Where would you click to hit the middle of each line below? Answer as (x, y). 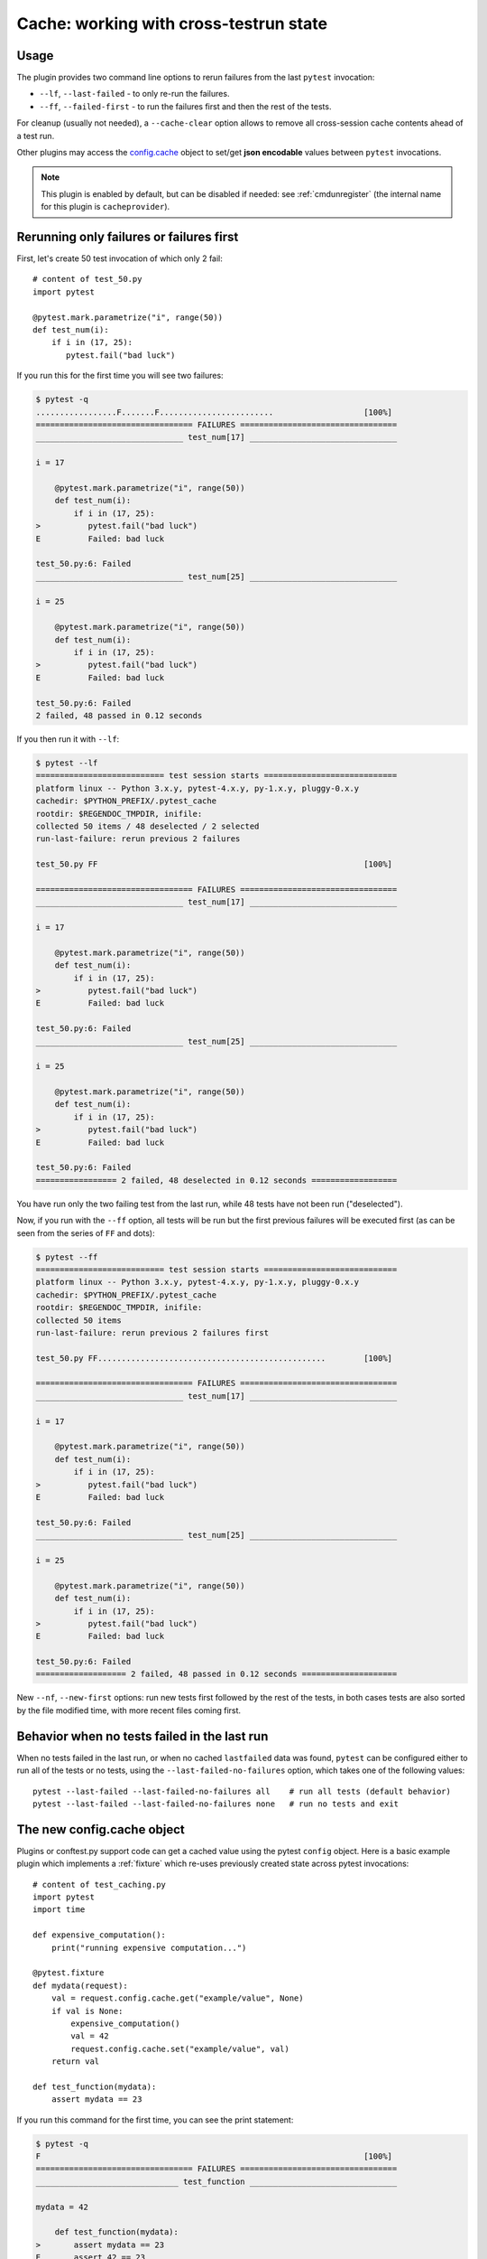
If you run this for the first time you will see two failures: (120, 376)
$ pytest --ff (67, 1257)
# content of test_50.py (87, 279)
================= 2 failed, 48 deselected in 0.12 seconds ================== (216, 1180)
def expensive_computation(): (100, 1935)
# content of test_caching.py (100, 1884)
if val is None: (87, 2011)
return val (75, 2062)
